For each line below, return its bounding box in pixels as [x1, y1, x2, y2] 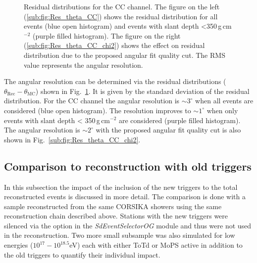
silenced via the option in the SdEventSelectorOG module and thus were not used [4, 220, 252, 230]
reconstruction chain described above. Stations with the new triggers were [4, 211, 228, 221]
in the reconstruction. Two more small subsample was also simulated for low [4, 230, 235, 240]
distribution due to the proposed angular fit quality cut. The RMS [24, 49, 225, 60]
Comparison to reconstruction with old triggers [4, 158, 252, 174]
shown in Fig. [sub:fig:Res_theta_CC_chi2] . [4, 134, 141, 144]
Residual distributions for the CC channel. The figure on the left [24, 1, 220, 11]
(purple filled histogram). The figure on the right [32, 30, 181, 41]
